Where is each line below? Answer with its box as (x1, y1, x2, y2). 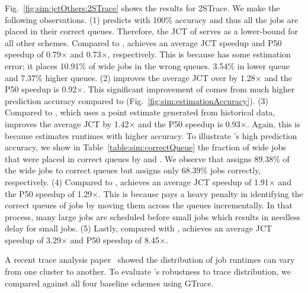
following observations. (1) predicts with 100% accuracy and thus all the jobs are (5, 13, 299, 25)
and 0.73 (70, 48, 101, 60)
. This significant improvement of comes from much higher (83, 83, 295, 95)
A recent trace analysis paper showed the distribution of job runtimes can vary (5, 253, 295, 266)
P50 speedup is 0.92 (5, 83, 77, 95)
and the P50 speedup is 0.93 (138, 117, 240, 130)
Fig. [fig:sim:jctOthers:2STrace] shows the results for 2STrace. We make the (5, 2, 280, 14)
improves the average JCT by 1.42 (5, 117, 129, 130)
